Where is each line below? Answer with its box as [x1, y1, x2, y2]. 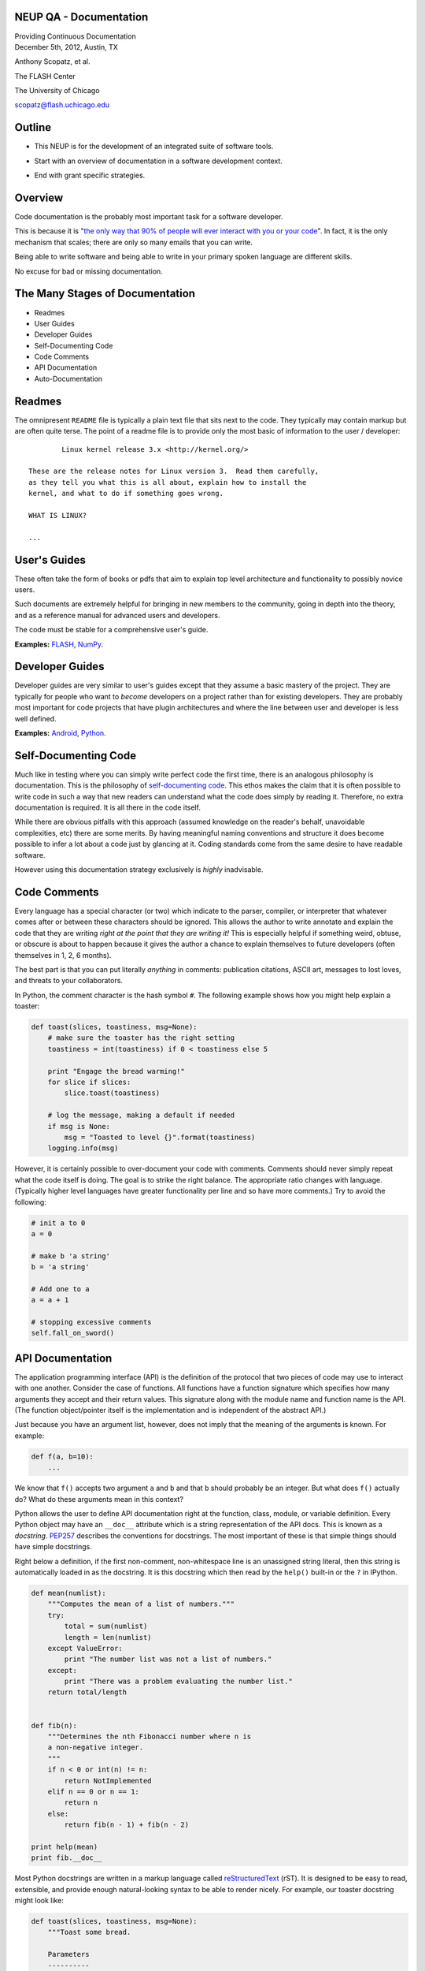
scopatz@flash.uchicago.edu [14, 100, 110, 110]
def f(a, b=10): [31, 1451, 94, 1461]
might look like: [14, 1896, 65, 1906]
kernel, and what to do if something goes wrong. [28, 489, 224, 498]
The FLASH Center [14, 71, 76, 80]
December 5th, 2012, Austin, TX [14, 42, 118, 51]
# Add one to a [31, 1284, 90, 1293]
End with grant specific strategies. [34, 170, 146, 181]
